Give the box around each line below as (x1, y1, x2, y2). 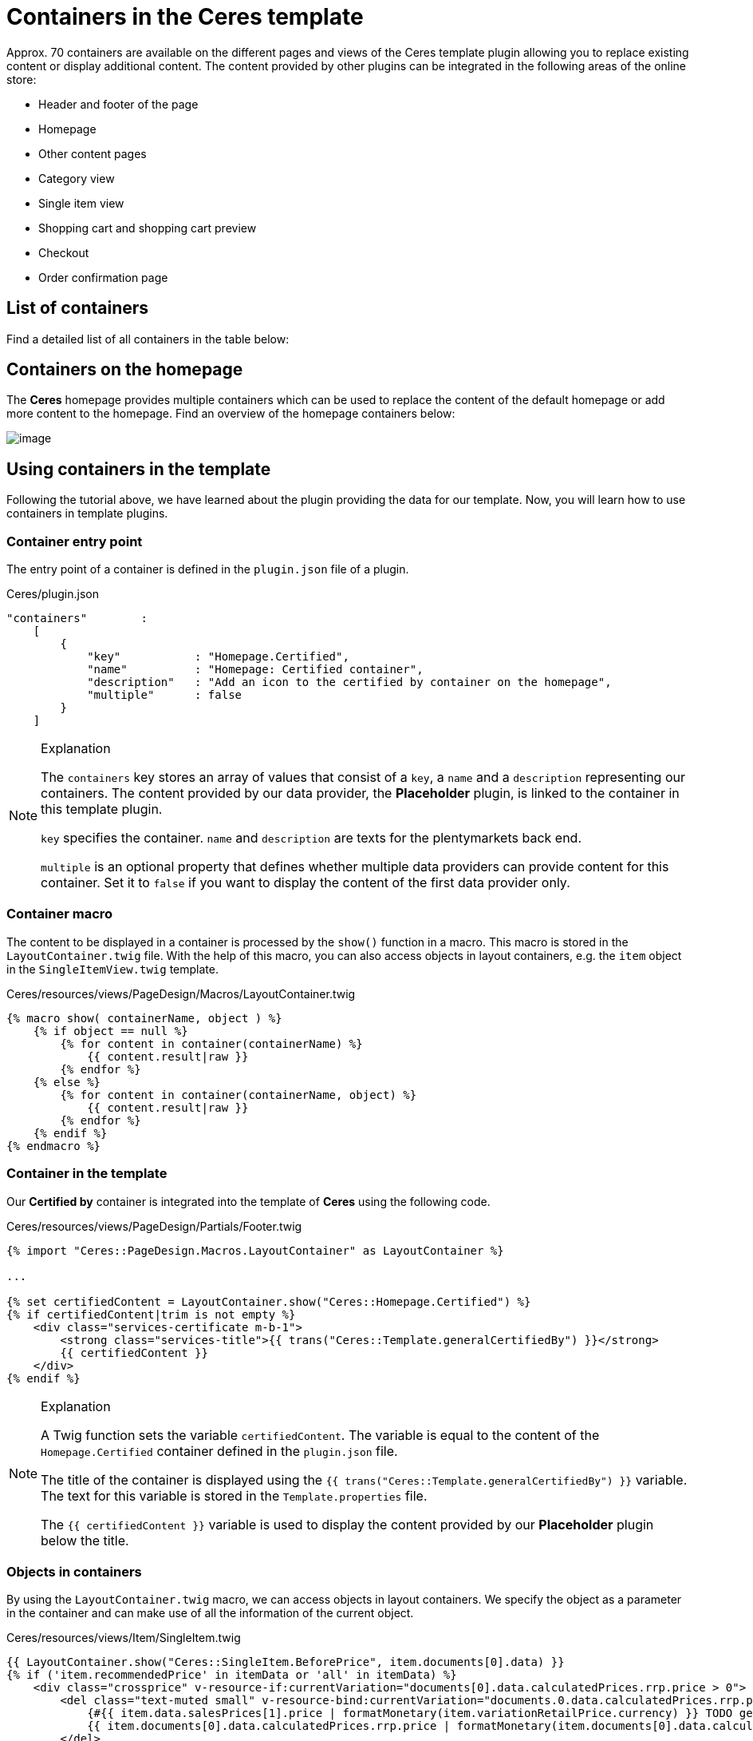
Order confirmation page (38, 270, 168, 284)
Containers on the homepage (6, 359, 243, 380)
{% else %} (33, 1075, 101, 1089)
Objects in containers (6, 1563, 142, 1580)
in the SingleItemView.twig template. (6, 962, 219, 976)
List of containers (6, 298, 149, 319)
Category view (38, 171, 115, 185)
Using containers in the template (6, 458, 271, 479)
